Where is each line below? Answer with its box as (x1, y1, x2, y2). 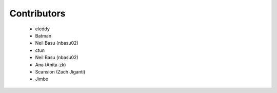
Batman (35, 32, 51, 39)
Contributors (9, 8, 66, 19)
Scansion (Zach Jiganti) (35, 68, 86, 75)
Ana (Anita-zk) (35, 62, 66, 68)
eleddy (35, 26, 50, 32)
